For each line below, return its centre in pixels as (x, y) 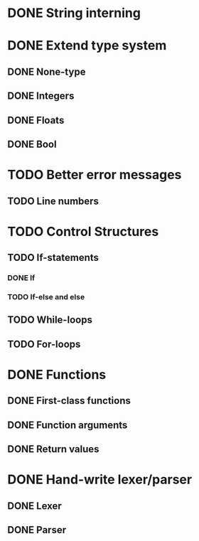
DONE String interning (74, 13)
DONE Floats (36, 120)
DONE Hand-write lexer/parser (100, 480)
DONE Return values (53, 449)
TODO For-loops (44, 344)
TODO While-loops (50, 320)
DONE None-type (47, 71)
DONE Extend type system (87, 46)
